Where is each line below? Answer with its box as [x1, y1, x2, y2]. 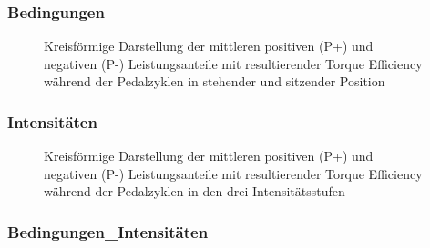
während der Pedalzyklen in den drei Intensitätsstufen [44, 182, 345, 201]
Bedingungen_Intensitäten [7, 220, 209, 243]
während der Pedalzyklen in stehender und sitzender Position [44, 72, 385, 91]
